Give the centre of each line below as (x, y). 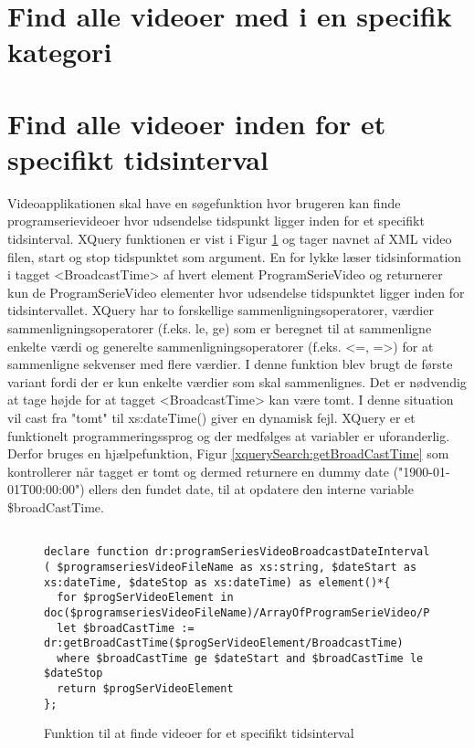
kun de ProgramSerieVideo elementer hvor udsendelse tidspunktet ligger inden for (236, 292)
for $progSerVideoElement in (145, 598)
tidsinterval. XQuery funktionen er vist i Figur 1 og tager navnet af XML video (230, 239)
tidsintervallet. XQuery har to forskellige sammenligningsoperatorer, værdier (221, 310)
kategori (60, 52)
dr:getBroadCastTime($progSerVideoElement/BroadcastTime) (224, 643)
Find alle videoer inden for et (197, 123)
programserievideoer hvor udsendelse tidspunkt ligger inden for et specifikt (216, 221)
